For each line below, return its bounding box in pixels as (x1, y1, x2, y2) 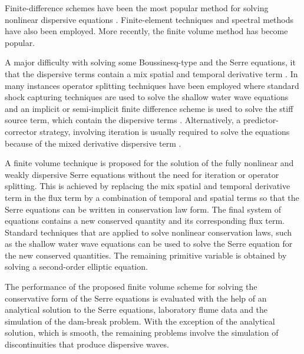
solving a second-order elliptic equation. (5, 260, 148, 273)
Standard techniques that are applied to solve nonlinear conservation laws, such (5, 226, 292, 238)
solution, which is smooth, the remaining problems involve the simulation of (5, 326, 279, 339)
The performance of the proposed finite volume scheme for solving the (5, 280, 257, 293)
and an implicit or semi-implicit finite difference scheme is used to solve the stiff (5, 102, 293, 114)
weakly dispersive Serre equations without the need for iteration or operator (5, 168, 279, 180)
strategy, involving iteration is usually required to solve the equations (39, 125, 290, 137)
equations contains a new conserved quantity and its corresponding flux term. (5, 214, 285, 227)
